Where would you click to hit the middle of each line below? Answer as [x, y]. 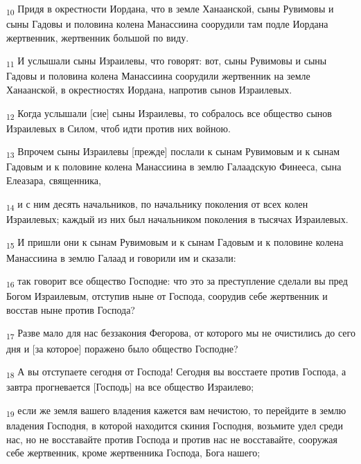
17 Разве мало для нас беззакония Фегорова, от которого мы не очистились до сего [181, 334]
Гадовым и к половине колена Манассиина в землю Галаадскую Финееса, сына [174, 167]
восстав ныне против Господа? [71, 309]
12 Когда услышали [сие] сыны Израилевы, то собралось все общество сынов [169, 114]
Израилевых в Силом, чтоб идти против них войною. [118, 128]
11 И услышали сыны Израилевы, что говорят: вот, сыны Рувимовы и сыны [167, 62]
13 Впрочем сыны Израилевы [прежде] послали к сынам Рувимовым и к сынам [173, 152]
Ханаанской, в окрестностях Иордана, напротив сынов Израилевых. [149, 90]
